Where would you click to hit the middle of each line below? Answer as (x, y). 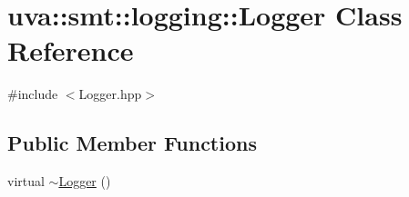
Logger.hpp (110, 94)
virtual (26, 181)
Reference (71, 50)
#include (33, 94)
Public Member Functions (132, 143)
